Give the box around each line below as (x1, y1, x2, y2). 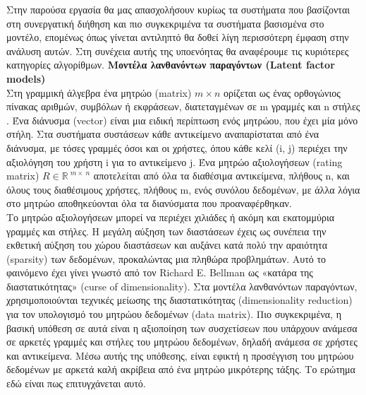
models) (6, 71, 46, 86)
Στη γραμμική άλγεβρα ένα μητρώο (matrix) (6, 85, 192, 100)
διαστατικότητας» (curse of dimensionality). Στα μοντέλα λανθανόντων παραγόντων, (6, 278, 358, 293)
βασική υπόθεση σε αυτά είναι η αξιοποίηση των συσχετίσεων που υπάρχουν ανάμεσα (6, 320, 358, 335)
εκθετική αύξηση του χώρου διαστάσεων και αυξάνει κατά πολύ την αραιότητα (6, 237, 328, 252)
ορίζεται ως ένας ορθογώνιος (223, 85, 341, 100)
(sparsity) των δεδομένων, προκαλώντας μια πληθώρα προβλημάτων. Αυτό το (6, 251, 327, 266)
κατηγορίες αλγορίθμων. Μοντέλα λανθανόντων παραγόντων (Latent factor (6, 57, 335, 72)
